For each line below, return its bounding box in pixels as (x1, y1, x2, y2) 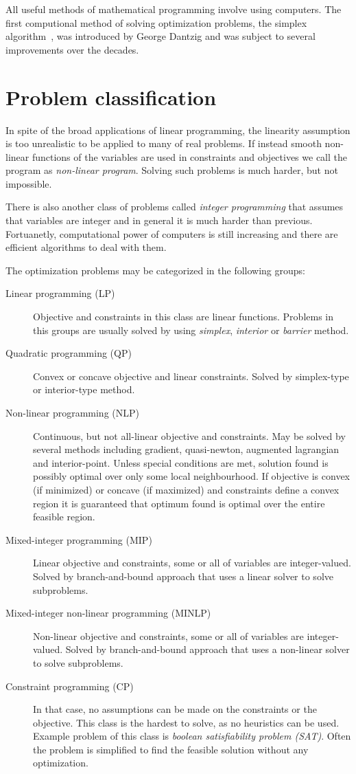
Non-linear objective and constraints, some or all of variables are (33, 628, 304, 643)
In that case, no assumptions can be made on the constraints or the (33, 702, 317, 716)
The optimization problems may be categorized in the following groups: (5, 263, 305, 277)
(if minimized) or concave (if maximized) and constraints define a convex (33, 482, 340, 496)
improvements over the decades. (5, 42, 139, 56)
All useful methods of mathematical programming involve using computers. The (5, 2, 342, 16)
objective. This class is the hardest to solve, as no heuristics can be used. (33, 715, 340, 729)
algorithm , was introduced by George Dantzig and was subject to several (5, 29, 316, 43)
